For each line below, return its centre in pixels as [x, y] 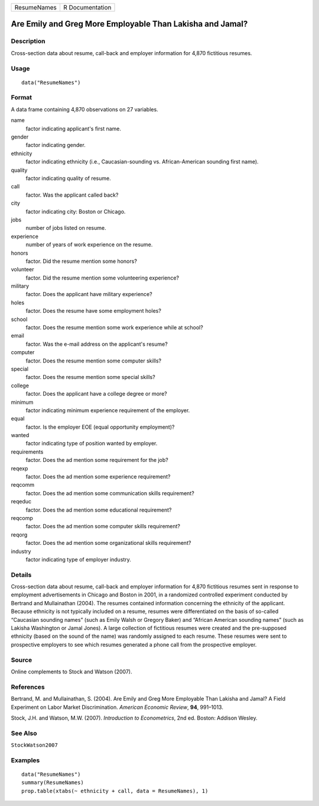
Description [28, 41]
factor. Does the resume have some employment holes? [94, 311]
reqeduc [21, 502]
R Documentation [87, 7]
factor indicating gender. [56, 145]
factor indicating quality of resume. [69, 178]
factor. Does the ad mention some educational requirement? [99, 510]
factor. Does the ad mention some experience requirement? [98, 477]
